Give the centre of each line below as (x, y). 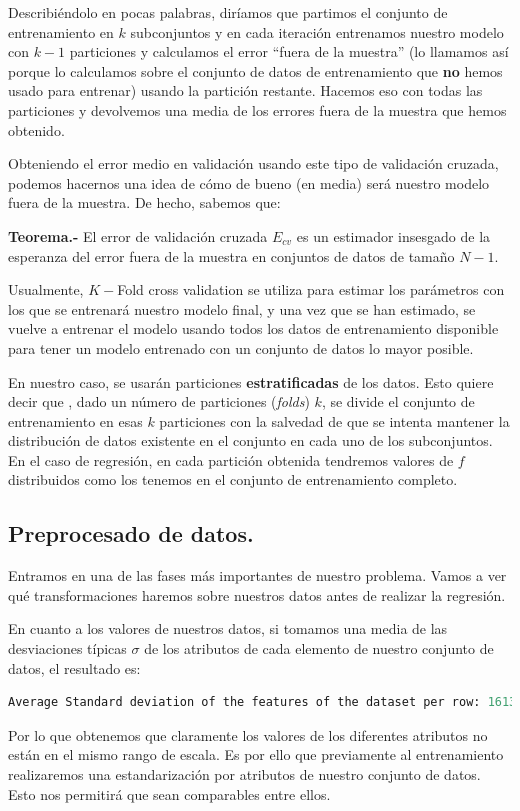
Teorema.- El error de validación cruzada (138, 235)
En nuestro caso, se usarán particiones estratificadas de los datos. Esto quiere (251, 381)
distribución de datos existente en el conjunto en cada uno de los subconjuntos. (250, 440)
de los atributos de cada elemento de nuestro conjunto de (319, 648)
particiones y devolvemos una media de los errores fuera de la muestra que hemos (257, 109)
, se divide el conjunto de (398, 401)
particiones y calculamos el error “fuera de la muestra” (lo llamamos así (289, 51)
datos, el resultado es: (74, 667)
